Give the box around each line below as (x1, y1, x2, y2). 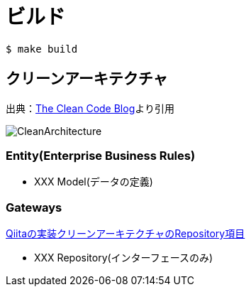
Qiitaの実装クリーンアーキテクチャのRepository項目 (6, 227, 245, 240)
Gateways (6, 200, 62, 215)
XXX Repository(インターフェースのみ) (34, 252, 213, 264)
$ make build (6, 43, 78, 55)
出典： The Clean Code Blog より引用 (6, 102, 174, 114)
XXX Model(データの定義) (34, 175, 153, 188)
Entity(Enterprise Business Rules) (6, 148, 196, 163)
